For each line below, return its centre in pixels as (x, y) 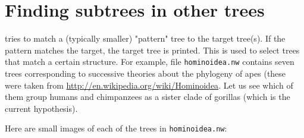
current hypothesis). (41, 108)
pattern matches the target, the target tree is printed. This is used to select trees (152, 50)
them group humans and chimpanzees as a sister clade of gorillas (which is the (148, 97)
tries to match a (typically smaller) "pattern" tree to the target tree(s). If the (145, 38)
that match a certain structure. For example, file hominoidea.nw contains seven (150, 62)
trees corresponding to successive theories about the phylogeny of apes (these (145, 73)
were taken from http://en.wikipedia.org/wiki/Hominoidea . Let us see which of (149, 85)
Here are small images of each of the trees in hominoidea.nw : (116, 128)
